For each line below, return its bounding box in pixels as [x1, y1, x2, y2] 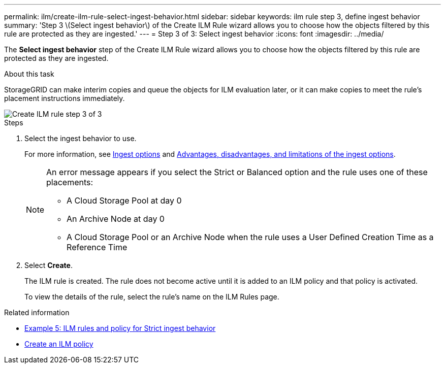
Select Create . [24, 261, 73, 270]
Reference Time [67, 242, 128, 252]
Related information [4, 308, 70, 317]
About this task [4, 70, 54, 78]
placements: [46, 177, 93, 187]
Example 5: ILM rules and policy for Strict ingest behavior [24, 324, 216, 332]
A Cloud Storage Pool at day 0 [67, 195, 182, 206]
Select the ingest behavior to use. [24, 134, 137, 143]
